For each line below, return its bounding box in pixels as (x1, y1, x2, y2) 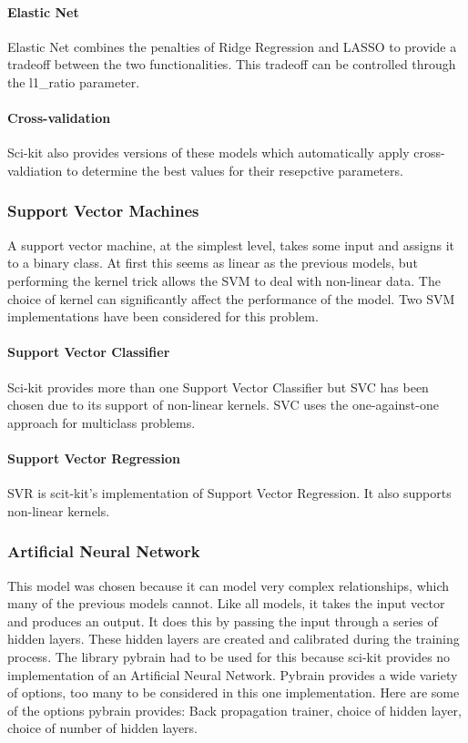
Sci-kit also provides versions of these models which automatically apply (7, 143, 410, 162)
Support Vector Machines (7, 199, 199, 222)
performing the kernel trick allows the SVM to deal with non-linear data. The (7, 270, 441, 290)
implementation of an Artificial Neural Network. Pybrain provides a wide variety (7, 665, 458, 684)
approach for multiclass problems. (7, 412, 196, 432)
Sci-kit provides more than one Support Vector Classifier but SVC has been (7, 377, 429, 396)
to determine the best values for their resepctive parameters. (66, 160, 403, 179)
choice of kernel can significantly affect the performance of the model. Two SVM (7, 289, 455, 308)
